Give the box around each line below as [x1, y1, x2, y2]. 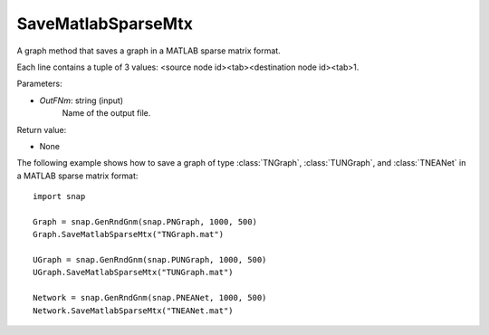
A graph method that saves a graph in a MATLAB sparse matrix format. [16, 45, 281, 56]
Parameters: [16, 78, 62, 90]
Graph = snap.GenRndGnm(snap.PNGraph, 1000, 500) [33, 216, 258, 226]
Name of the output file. [62, 108, 151, 119]
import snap [33, 191, 86, 202]
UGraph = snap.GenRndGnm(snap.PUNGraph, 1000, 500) [33, 254, 267, 265]
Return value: [16, 124, 67, 135]
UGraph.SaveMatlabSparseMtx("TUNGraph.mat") [33, 267, 235, 278]
